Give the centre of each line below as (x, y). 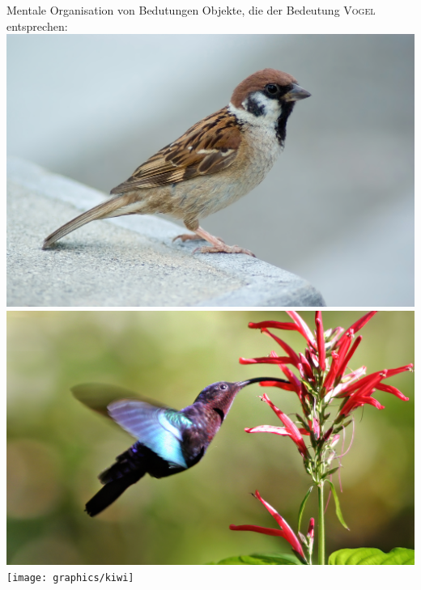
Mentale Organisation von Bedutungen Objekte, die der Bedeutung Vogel (191, 10)
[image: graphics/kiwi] (70, 578)
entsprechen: (37, 25)
